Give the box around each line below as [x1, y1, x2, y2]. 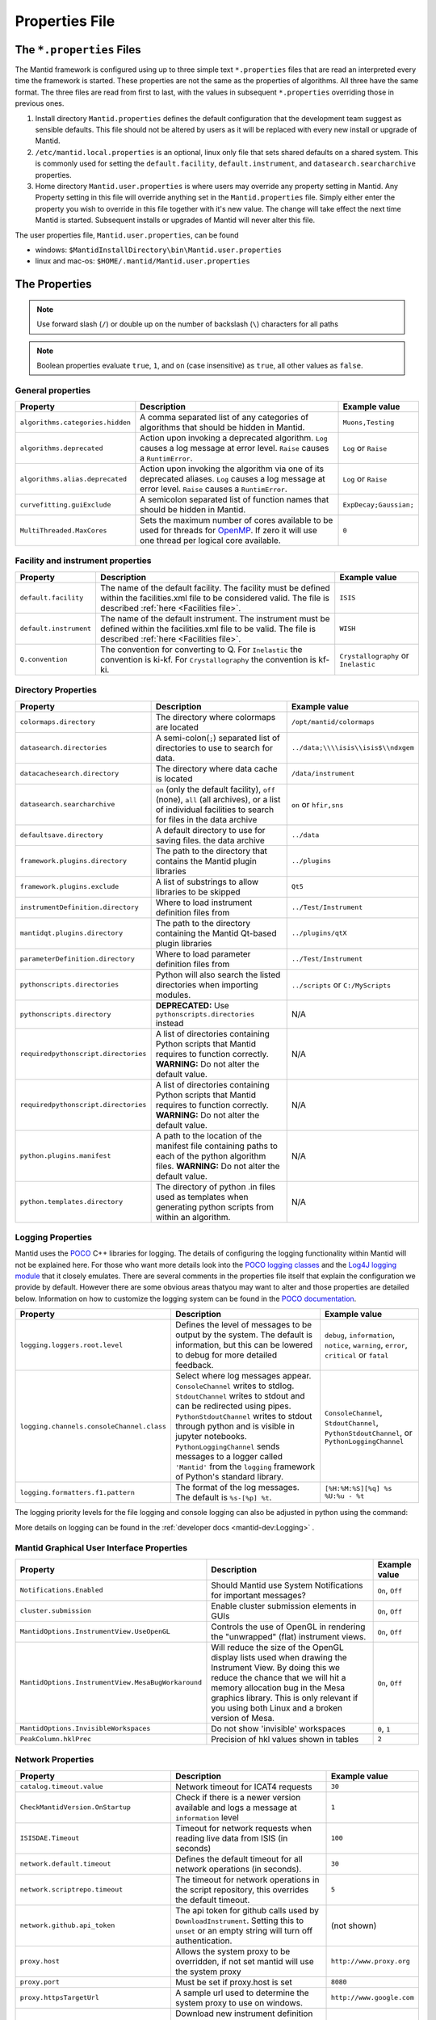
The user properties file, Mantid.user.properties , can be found [15, 230, 239, 240]
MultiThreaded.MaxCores [19, 526, 107, 535]
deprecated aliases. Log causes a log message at [140, 473, 326, 485]
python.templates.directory [19, 1197, 124, 1206]
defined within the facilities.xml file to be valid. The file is [100, 623, 317, 634]
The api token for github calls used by [174, 1904, 319, 1916]
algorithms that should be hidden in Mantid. [140, 422, 305, 433]
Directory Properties [15, 684, 97, 696]
